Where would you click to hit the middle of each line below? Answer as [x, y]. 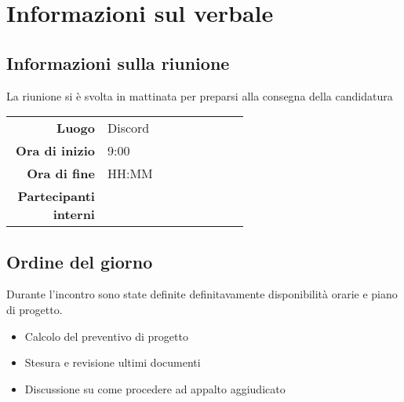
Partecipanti [56, 196]
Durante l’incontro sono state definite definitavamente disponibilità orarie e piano [202, 294]
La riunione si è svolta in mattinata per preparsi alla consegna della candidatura [200, 95]
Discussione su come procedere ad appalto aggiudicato [155, 388]
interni [74, 214]
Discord [128, 128]
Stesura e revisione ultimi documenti [113, 362]
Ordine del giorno [80, 261]
